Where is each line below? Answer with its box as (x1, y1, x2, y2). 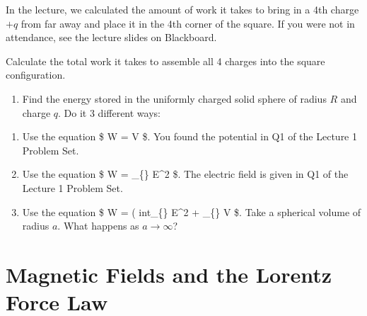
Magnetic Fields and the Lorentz (6, 259, 332, 288)
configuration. (6, 67, 66, 82)
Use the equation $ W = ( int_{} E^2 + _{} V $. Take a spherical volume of (22, 204, 361, 219)
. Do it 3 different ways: (58, 105, 161, 120)
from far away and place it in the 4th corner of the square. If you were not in (21, 16, 355, 30)
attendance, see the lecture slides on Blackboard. (6, 30, 217, 45)
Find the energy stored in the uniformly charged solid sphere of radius (22, 91, 327, 106)
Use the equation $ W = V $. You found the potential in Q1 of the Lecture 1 (22, 129, 357, 144)
